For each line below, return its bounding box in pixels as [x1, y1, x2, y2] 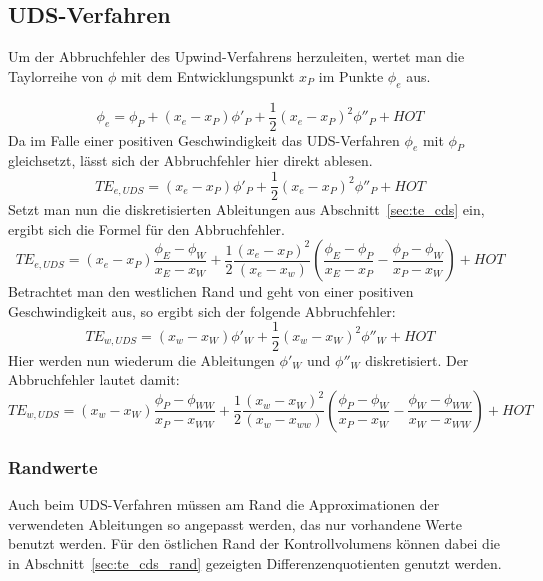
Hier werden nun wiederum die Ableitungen [8, 349, 275, 370]
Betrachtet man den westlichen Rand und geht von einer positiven [8, 281, 414, 302]
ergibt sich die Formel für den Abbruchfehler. [8, 218, 286, 239]
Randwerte [8, 454, 98, 479]
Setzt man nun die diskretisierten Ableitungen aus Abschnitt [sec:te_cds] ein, [8, 199, 485, 220]
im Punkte [318, 65, 384, 86]
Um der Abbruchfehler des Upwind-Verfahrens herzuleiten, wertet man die [8, 46, 465, 67]
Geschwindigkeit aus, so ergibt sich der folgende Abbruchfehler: [8, 300, 396, 321]
